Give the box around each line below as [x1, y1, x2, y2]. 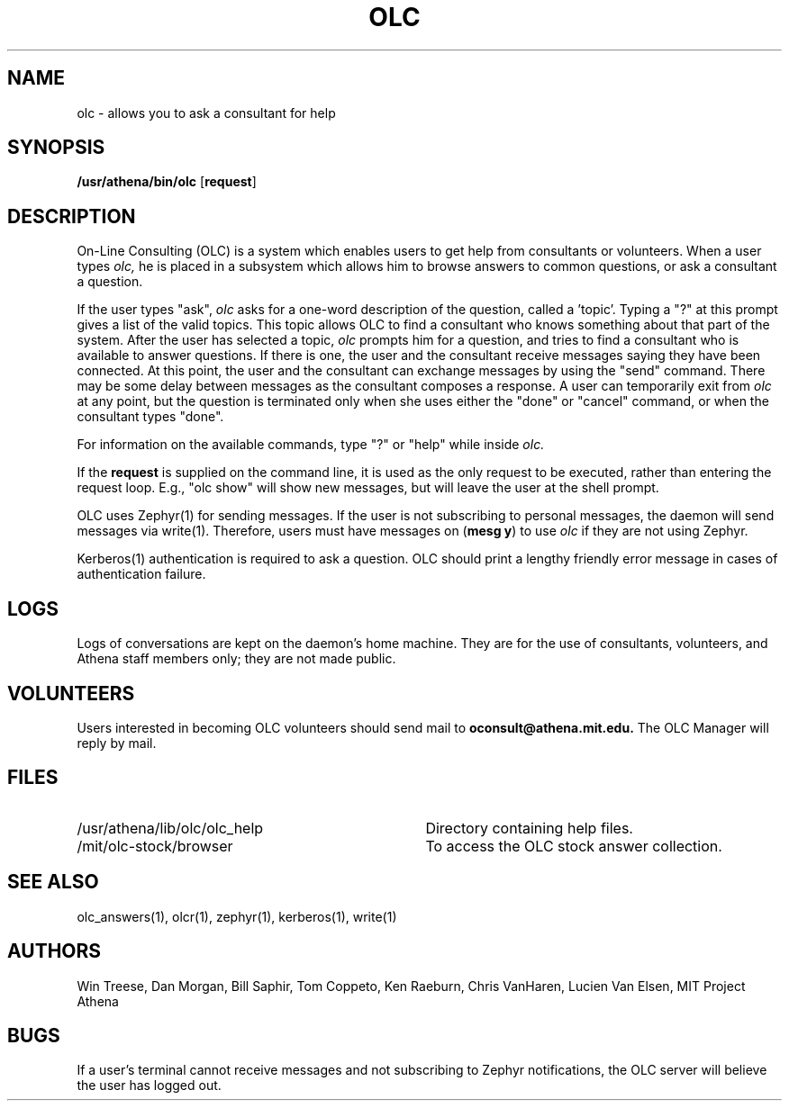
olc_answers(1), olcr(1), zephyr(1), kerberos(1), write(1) [77, 908, 397, 924]
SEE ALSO [7, 870, 99, 894]
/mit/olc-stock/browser [77, 836, 233, 855]
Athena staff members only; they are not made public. [77, 651, 396, 667]
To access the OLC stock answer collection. [425, 836, 722, 855]
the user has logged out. [77, 1077, 222, 1094]
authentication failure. [77, 566, 206, 582]
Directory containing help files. [425, 818, 633, 837]
